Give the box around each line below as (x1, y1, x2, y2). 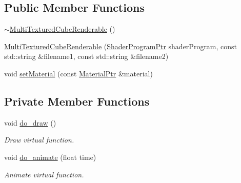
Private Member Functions (4, 93, 150, 109)
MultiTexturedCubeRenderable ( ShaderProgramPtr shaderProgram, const (4, 40, 237, 51)
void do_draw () (4, 117, 56, 128)
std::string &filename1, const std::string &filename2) (4, 51, 169, 62)
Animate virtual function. (4, 169, 84, 179)
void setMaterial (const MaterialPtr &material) (4, 68, 153, 78)
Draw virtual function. (4, 134, 74, 145)
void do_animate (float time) (4, 151, 96, 162)
